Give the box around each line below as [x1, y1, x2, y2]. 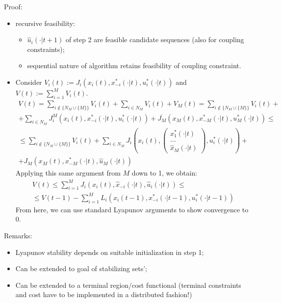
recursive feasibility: [15, 18, 75, 28]
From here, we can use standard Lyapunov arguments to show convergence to [15, 204, 249, 214]
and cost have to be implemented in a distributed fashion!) [15, 289, 192, 300]
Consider [15, 76, 42, 87]
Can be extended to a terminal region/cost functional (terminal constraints [15, 279, 241, 290]
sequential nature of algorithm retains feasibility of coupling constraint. [27, 60, 241, 71]
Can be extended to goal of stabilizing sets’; [15, 263, 147, 274]
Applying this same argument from [15, 168, 121, 178]
